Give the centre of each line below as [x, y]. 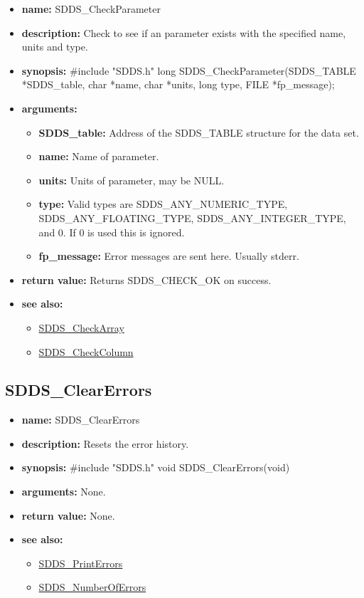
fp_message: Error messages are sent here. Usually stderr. [169, 256]
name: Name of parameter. [99, 156]
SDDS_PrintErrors [81, 563]
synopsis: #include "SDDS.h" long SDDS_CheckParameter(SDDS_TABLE [189, 70]
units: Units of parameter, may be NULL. [132, 180]
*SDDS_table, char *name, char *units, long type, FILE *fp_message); [178, 84]
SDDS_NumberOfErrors [92, 587]
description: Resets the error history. [105, 443]
